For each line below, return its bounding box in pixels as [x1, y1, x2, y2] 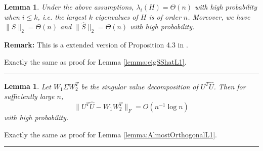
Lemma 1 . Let [4, 81, 51, 91]
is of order [149, 11, 181, 22]
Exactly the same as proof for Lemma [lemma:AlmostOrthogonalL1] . [4, 129, 217, 139]
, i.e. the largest [37, 11, 86, 22]
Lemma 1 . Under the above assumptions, [4, 2, 134, 12]
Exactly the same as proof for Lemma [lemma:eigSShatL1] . [4, 56, 187, 67]
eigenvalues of [95, 11, 138, 22]
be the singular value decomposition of [81, 81, 198, 91]
